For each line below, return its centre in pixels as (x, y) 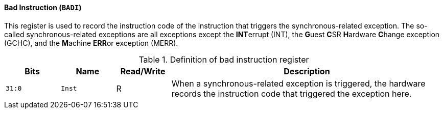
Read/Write (143, 71)
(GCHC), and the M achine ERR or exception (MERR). (91, 43)
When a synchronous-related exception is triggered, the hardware (298, 83)
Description (307, 71)
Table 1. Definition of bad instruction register (224, 59)
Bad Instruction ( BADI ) (43, 7)
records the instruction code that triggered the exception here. (292, 93)
